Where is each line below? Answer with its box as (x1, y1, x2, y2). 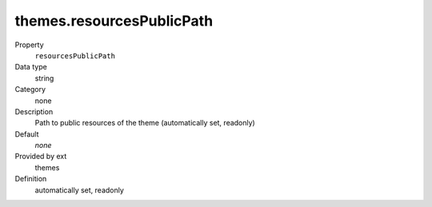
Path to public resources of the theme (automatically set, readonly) (34, 118, 255, 128)
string (34, 73, 54, 83)
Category (14, 85, 46, 94)
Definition (14, 174, 47, 184)
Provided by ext (14, 152, 67, 161)
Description (14, 106, 54, 116)
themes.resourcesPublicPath (14, 12, 214, 30)
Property (14, 40, 44, 50)
